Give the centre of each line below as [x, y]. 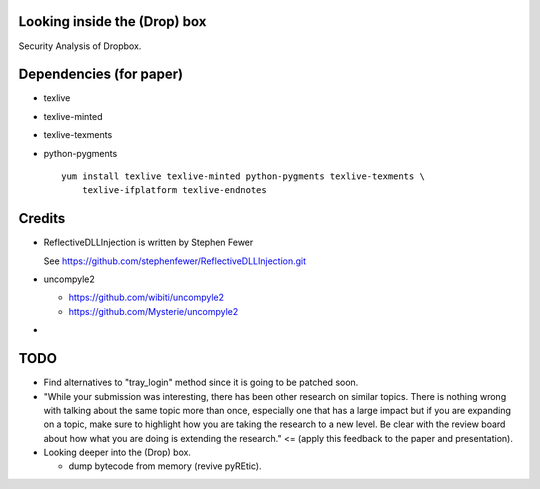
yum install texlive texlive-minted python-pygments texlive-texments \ [243, 176]
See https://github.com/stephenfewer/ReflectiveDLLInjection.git [175, 261]
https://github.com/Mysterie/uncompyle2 [153, 311]
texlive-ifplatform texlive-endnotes [174, 190]
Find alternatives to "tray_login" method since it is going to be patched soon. [201, 382]
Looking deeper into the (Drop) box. [117, 452]
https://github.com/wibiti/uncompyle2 [146, 297]
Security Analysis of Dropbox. [80, 46]
